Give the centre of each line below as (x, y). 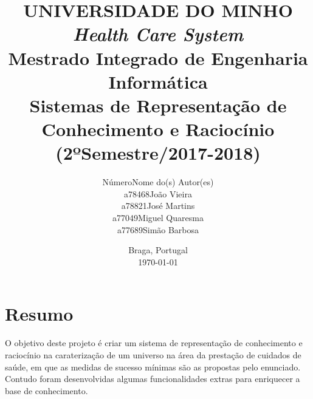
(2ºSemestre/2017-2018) (158, 153)
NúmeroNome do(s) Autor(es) (158, 182)
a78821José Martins (158, 206)
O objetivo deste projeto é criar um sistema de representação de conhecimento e (154, 343)
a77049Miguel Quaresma (158, 218)
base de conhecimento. (46, 390)
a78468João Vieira (158, 193)
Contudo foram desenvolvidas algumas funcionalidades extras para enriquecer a (153, 379)
